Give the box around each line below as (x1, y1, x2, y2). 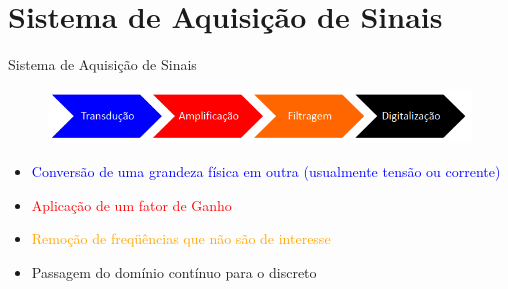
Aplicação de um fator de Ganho (31, 194, 232, 215)
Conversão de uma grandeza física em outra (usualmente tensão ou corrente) (31, 160, 501, 181)
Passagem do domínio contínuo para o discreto (31, 261, 317, 282)
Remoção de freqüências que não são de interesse (31, 228, 331, 249)
